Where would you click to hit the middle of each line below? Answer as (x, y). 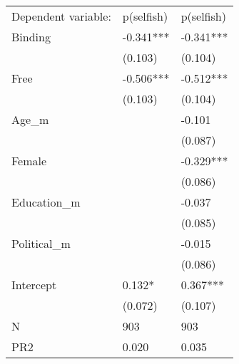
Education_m (46, 202)
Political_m (41, 243)
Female (29, 161)
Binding (31, 37)
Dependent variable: (61, 16)
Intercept (34, 285)
